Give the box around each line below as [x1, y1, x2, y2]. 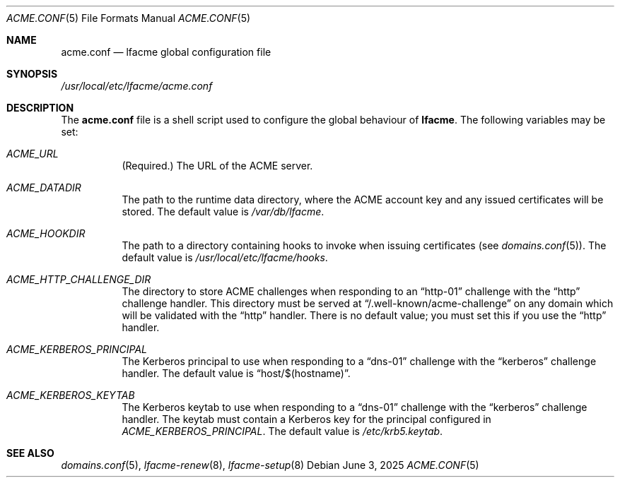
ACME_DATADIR [6, 181, 81, 193]
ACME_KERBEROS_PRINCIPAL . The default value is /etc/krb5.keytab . [122, 425, 443, 437]
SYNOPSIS [6, 68, 58, 80]
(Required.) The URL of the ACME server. [122, 160, 313, 172]
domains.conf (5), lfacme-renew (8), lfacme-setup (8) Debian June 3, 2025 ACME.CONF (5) [61, 459, 479, 471]
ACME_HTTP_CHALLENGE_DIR [6, 273, 151, 285]
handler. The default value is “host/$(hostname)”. [122, 367, 351, 379]
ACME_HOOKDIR [6, 227, 86, 239]
